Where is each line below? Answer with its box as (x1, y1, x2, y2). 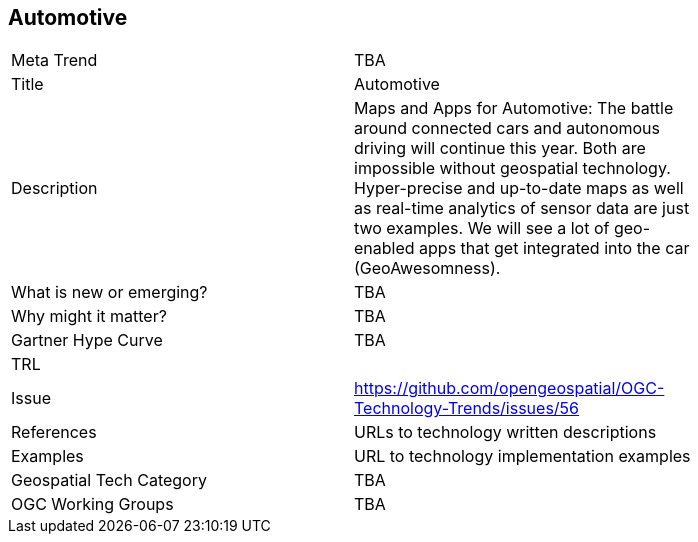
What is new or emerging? (11, 282, 208, 303)
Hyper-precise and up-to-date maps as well (354, 178, 684, 199)
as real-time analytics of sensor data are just (354, 198, 690, 219)
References (11, 422, 97, 443)
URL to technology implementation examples (354, 446, 691, 467)
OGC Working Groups (11, 494, 174, 515)
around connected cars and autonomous (354, 118, 661, 139)
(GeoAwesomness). (354, 258, 501, 279)
